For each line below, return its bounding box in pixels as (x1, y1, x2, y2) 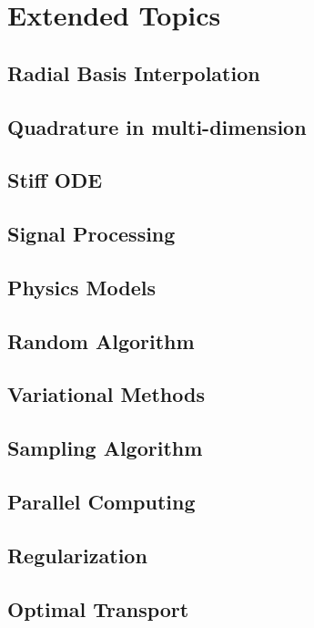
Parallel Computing (7, 488, 196, 516)
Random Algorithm (7, 326, 195, 355)
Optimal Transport (7, 594, 189, 623)
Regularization (7, 540, 147, 569)
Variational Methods (7, 380, 205, 408)
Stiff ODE (7, 166, 103, 194)
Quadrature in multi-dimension (7, 112, 307, 140)
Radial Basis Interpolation (7, 58, 260, 87)
